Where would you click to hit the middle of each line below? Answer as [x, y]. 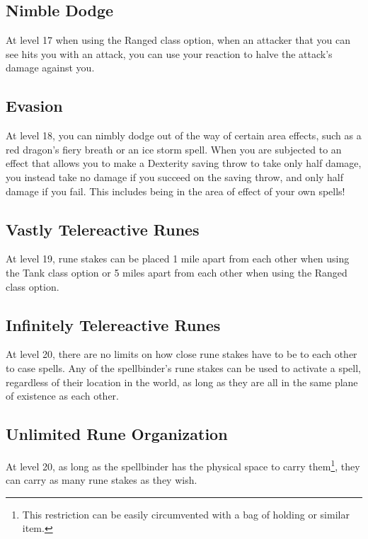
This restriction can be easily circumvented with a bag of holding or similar [186, 514]
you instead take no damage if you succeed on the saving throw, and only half [175, 176]
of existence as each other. [62, 396]
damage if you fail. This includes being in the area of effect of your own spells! [176, 191]
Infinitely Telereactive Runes [113, 324]
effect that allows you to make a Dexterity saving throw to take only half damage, [184, 163]
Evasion [34, 106]
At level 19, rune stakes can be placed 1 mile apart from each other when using [178, 259]
